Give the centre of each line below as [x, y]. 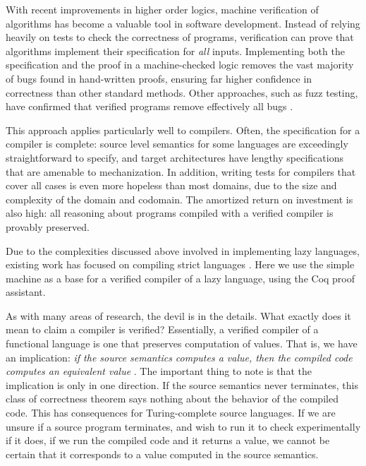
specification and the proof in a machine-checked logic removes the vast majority [180, 65]
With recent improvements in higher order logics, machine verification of [162, 9]
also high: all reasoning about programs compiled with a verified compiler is [170, 213]
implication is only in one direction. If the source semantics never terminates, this [182, 384]
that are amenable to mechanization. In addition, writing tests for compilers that [181, 171]
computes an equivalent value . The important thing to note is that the [159, 371]
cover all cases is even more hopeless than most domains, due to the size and [171, 185]
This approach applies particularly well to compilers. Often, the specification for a [183, 130]
